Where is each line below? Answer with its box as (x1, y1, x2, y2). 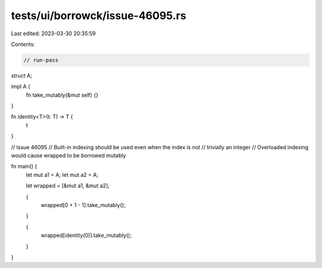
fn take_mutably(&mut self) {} (26, 91, 98, 98)
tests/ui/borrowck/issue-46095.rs (11, 9, 187, 22)
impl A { (11, 83, 31, 90)
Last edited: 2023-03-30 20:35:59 (11, 30, 96, 37)
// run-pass (23, 57, 59, 63)
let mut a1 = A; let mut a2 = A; (26, 171, 98, 178)
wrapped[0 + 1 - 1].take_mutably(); (41, 201, 126, 208)
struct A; (11, 72, 32, 79)
